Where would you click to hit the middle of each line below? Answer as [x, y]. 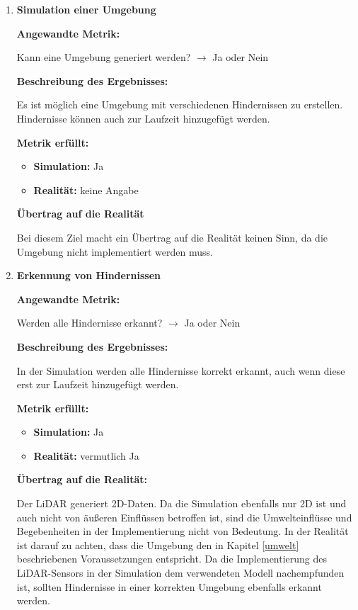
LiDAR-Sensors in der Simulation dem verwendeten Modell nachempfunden [180, 573]
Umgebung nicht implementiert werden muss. [115, 251]
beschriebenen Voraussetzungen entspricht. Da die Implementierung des [172, 559]
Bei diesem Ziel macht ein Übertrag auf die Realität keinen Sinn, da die [172, 237]
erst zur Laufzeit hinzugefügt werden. [98, 384]
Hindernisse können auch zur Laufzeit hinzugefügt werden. [143, 118]
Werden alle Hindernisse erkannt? [89, 323]
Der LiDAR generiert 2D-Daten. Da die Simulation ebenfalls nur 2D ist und [181, 503]
